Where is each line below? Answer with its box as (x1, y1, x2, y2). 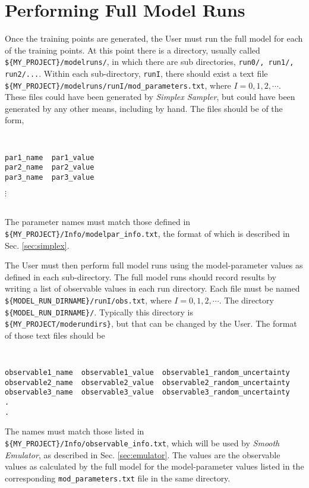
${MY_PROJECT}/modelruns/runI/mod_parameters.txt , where (5, 79, 231, 91)
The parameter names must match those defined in (5, 215, 191, 228)
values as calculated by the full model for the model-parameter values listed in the (5, 460, 304, 473)
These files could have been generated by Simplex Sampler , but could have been (5, 90, 295, 103)
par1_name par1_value (5, 153, 94, 162)
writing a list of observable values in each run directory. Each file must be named (5, 282, 300, 295)
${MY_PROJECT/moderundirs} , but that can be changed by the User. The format (5, 317, 297, 330)
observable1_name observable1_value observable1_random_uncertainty (5, 368, 290, 377)
